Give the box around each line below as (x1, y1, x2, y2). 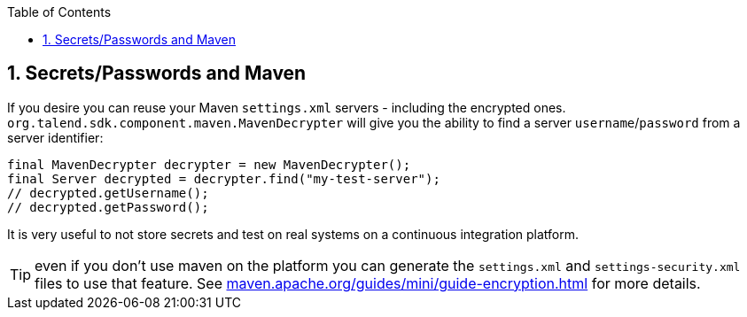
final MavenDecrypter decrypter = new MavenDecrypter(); (7, 157, 411, 172)
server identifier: (7, 129, 104, 145)
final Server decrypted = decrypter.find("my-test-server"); (7, 171, 440, 186)
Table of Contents (7, 4, 112, 19)
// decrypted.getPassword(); (7, 199, 209, 214)
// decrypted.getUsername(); (7, 185, 209, 200)
